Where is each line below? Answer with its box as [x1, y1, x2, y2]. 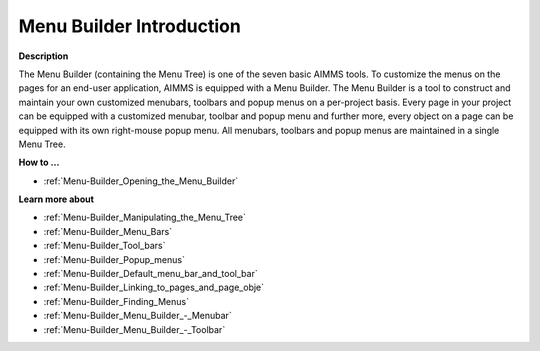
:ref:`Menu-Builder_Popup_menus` [43, 253, 185, 265]
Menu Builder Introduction [18, 15, 242, 37]
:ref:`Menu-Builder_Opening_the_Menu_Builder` [43, 175, 239, 187]
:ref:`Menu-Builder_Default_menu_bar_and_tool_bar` [43, 268, 259, 280]
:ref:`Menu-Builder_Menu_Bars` [43, 225, 173, 237]
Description [18, 50, 69, 62]
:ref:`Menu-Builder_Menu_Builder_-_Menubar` [43, 310, 232, 322]
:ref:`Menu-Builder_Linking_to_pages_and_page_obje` [43, 281, 265, 294]
